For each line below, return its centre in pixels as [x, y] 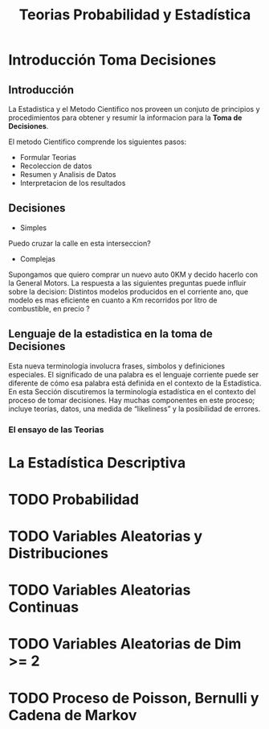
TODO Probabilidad [73, 499]
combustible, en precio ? [49, 308]
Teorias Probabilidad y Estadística [135, 15]
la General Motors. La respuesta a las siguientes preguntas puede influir [127, 282]
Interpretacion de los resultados [73, 183]
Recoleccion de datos [56, 166]
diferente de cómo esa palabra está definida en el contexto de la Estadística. [135, 383]
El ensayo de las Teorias [56, 430]
